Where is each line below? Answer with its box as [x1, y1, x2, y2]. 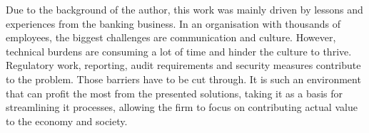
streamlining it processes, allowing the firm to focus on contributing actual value [6, 100, 358, 115]
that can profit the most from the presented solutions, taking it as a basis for [6, 85, 343, 100]
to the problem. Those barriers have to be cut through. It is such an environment [6, 71, 361, 86]
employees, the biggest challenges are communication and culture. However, [6, 30, 336, 45]
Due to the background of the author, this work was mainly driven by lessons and [6, 2, 363, 16]
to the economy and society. [6, 113, 128, 128]
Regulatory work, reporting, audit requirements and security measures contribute [6, 58, 361, 73]
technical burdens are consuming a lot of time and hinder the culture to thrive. [6, 43, 352, 58]
